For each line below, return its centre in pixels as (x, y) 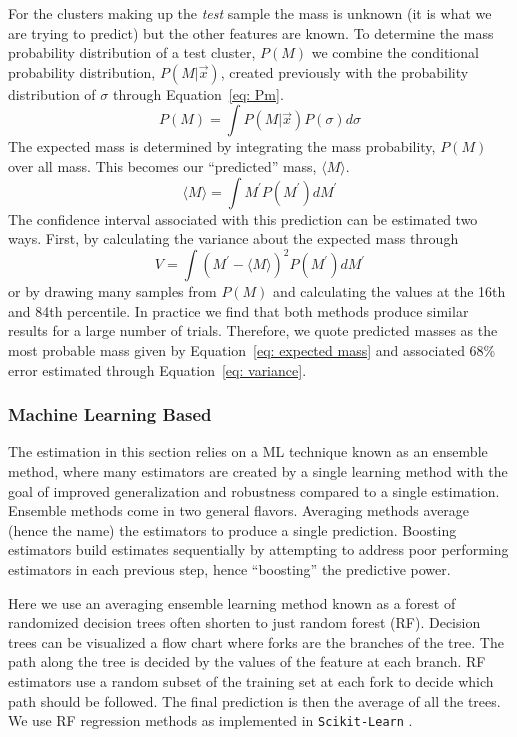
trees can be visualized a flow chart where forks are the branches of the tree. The (256, 641)
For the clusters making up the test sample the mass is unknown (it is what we (250, 13)
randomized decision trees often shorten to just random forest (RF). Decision (244, 622)
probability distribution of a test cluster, (132, 52)
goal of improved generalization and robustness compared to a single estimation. (254, 490)
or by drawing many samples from (112, 291)
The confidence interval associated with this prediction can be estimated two (243, 218)
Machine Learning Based (110, 414)
